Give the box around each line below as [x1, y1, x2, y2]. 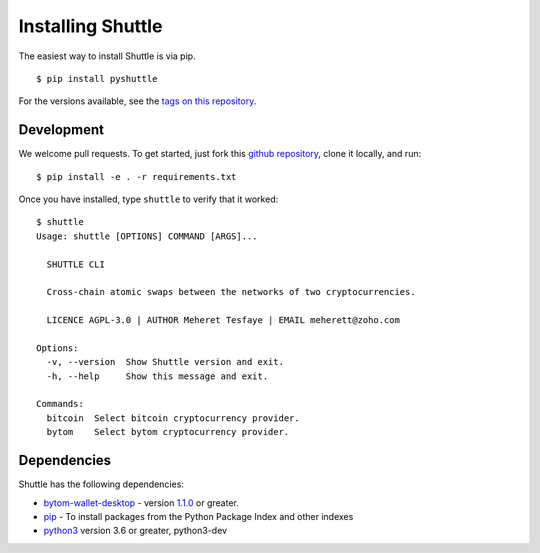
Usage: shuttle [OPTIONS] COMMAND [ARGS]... [36, 230, 259, 242]
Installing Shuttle [18, 15, 163, 37]
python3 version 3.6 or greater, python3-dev [43, 525, 228, 537]
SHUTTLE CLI [46, 258, 105, 270]
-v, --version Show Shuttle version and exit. [46, 356, 285, 368]
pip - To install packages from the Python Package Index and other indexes [43, 510, 354, 522]
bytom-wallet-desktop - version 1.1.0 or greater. [43, 496, 239, 509]
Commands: [36, 398, 84, 410]
